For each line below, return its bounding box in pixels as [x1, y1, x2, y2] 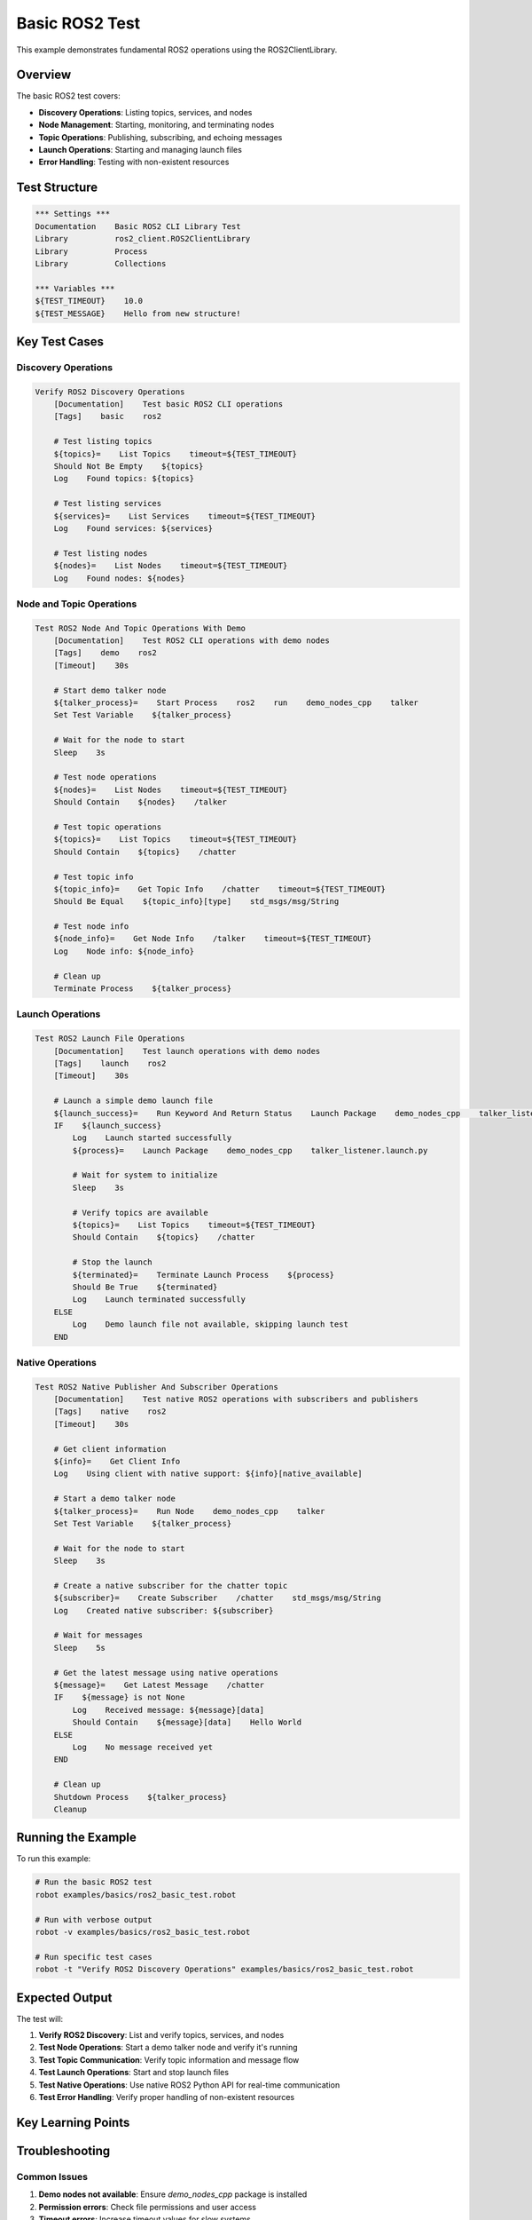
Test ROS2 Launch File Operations [35, 1034, 185, 1043]
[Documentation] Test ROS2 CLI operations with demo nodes [53, 636, 330, 646]
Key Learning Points [16, 2114, 130, 2130]
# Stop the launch [72, 1257, 153, 1267]
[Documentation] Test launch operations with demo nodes [53, 1046, 321, 1056]
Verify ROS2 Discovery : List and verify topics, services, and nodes [38, 2030, 285, 2041]
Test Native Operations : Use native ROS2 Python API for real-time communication [38, 2079, 340, 2090]
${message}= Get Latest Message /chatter [53, 1680, 265, 1691]
